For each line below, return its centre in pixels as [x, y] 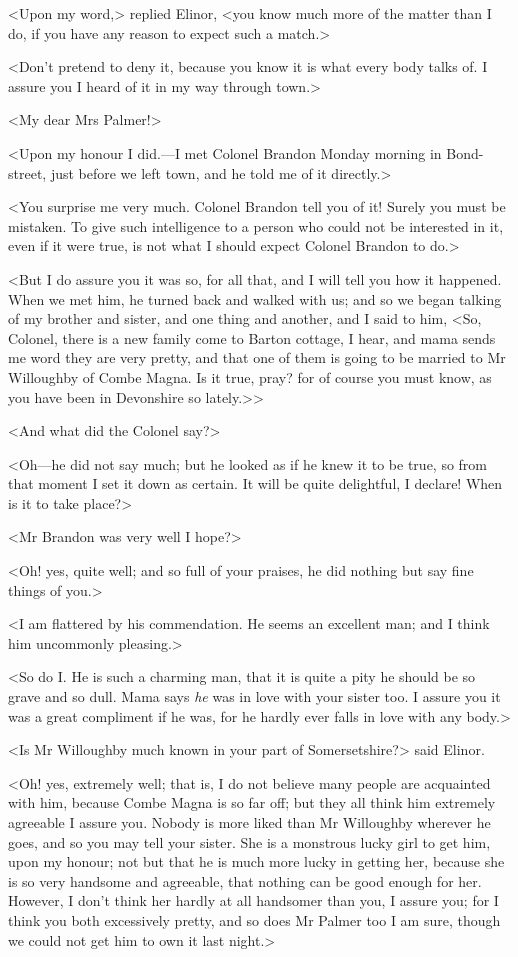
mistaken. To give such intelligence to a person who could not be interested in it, [256, 225]
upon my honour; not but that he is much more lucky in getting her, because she [256, 861]
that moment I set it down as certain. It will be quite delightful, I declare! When [255, 483]
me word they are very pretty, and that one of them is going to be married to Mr [257, 357]
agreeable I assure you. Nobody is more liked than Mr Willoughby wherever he [249, 822]
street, [27, 172]
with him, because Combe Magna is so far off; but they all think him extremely [252, 802]
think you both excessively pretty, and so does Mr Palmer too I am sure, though [254, 919]
